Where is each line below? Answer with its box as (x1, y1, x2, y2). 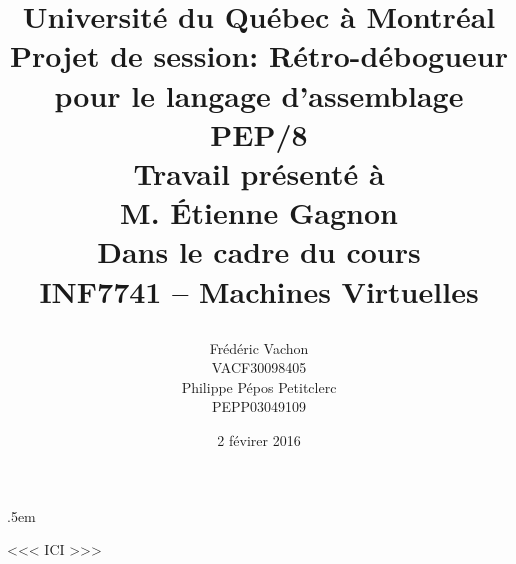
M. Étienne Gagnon (120, 192, 398, 233)
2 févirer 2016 (217, 430, 301, 451)
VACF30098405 (211, 357, 307, 378)
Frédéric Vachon (209, 337, 309, 358)
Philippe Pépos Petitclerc (181, 376, 337, 397)
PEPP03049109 (211, 396, 307, 417)
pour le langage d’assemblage (54, 74, 464, 115)
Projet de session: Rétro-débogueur (10, 35, 508, 76)
